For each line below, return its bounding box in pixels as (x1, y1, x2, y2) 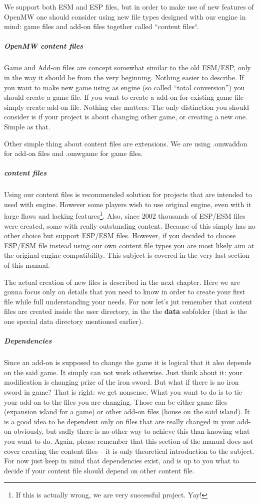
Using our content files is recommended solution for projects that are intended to (4, 189, 252, 200)
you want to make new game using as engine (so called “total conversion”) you (4, 82, 245, 92)
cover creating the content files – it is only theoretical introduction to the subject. (4, 445, 254, 456)
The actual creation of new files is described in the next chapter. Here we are (4, 276, 240, 287)
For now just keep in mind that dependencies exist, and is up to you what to (4, 455, 239, 466)
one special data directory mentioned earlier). (4, 316, 143, 326)
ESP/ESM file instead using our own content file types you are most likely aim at (4, 240, 254, 250)
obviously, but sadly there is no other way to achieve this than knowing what (13, 426, 250, 436)
